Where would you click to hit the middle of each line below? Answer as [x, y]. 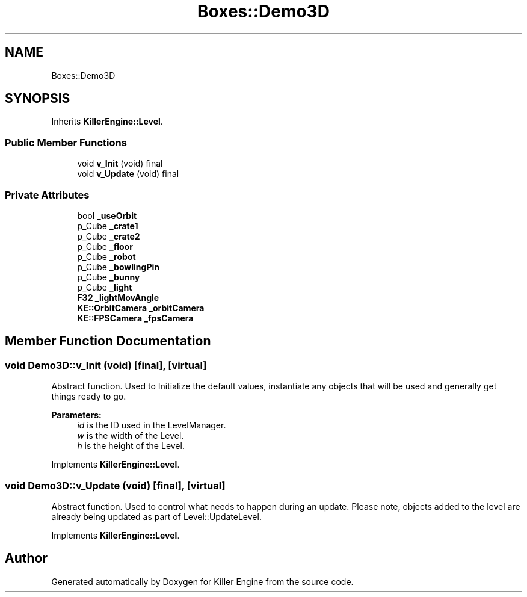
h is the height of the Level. [131, 446]
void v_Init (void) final [120, 164]
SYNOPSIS [38, 99]
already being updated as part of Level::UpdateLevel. [156, 516]
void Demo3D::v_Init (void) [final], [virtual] [106, 365]
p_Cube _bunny [109, 277]
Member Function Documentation [108, 341]
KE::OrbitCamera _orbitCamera [141, 308]
